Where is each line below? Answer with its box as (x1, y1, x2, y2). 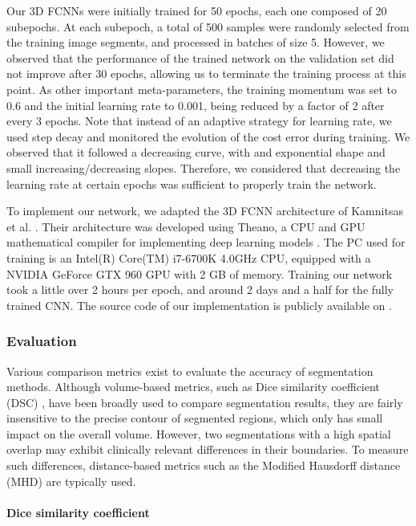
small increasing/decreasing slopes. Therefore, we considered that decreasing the (6, 159, 401, 176)
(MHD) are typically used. (6, 472, 136, 489)
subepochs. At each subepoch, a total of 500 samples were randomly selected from (6, 18, 410, 35)
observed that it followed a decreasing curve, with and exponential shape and (6, 144, 386, 161)
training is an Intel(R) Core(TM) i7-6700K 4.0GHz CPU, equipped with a (6, 249, 371, 266)
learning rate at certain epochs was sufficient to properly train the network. (6, 175, 377, 192)
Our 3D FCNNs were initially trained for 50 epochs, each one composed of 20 (6, 2, 387, 18)
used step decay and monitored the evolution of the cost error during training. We (6, 128, 410, 145)
